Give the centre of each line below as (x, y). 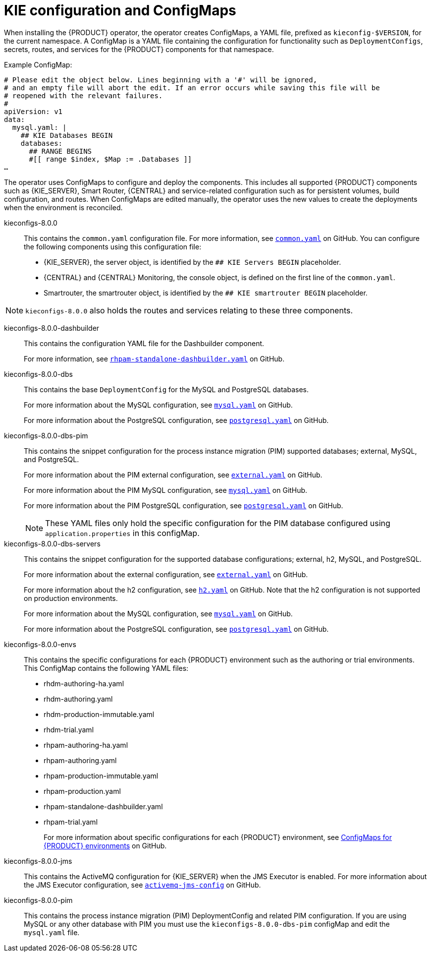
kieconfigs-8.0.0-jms (38, 861)
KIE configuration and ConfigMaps (120, 10)
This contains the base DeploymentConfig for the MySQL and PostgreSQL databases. (166, 389)
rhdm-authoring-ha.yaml (84, 683)
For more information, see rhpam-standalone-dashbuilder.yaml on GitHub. (154, 358)
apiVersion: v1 (33, 111)
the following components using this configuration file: (113, 246)
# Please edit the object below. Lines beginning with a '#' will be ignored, (161, 80)
